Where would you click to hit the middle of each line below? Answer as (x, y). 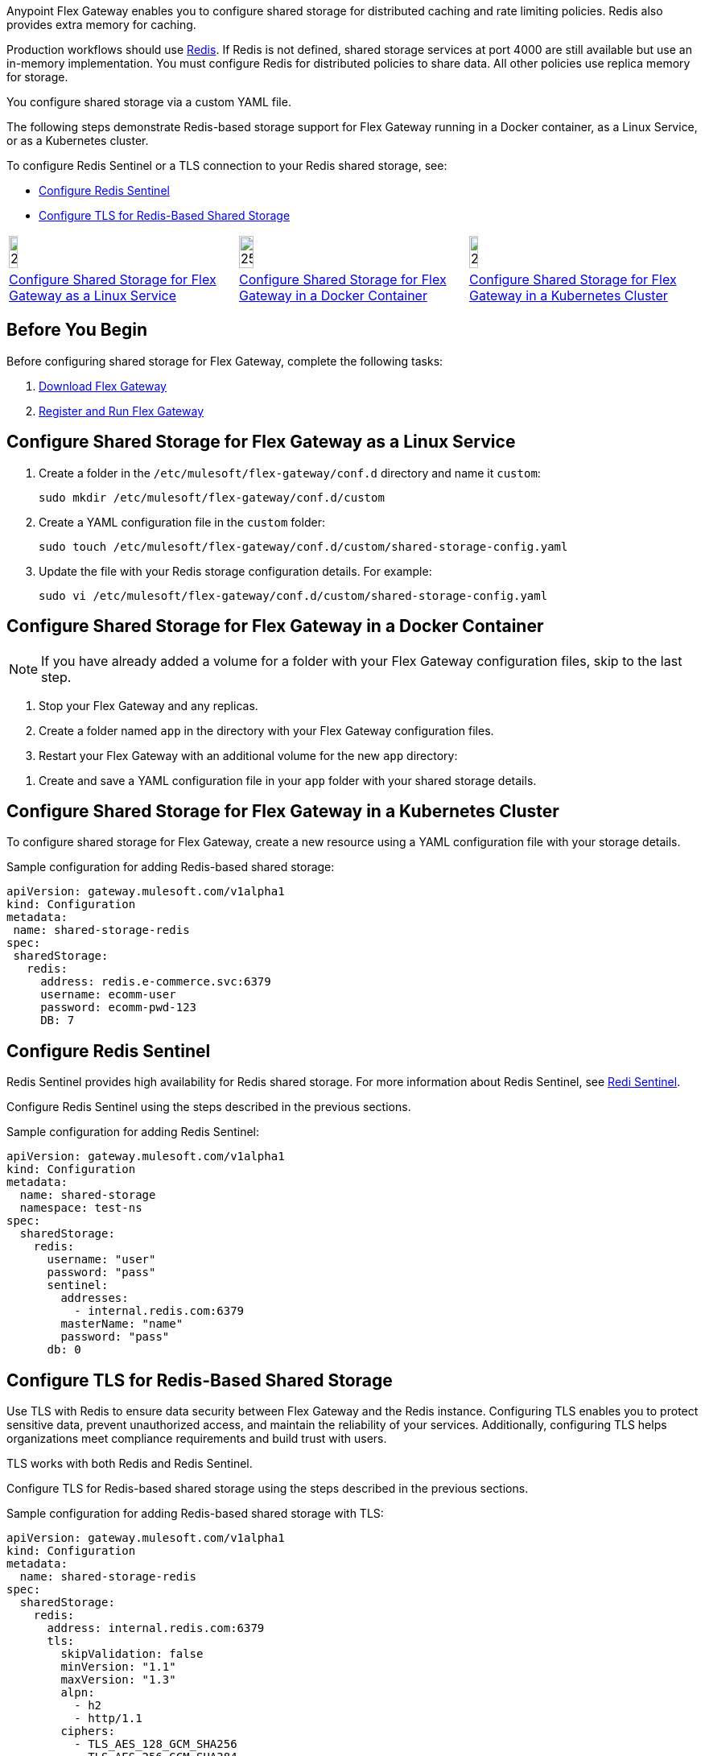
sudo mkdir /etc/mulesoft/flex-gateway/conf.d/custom (212, 497)
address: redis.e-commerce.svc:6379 (156, 982)
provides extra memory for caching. (101, 25)
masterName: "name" (122, 1324)
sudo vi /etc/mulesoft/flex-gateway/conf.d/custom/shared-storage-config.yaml (293, 595)
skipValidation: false (132, 1654)
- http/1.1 (108, 1719)
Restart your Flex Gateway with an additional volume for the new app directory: (248, 755)
